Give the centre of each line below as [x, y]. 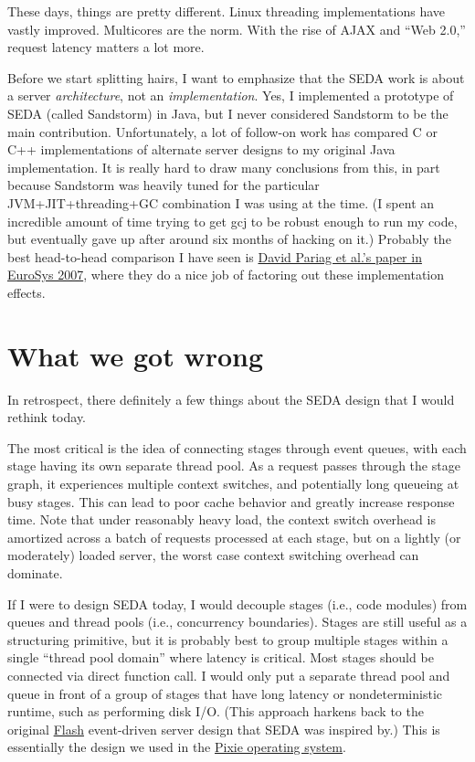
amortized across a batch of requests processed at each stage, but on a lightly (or [234, 537]
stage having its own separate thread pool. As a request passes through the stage [234, 466]
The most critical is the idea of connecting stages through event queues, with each [237, 447]
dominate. [35, 572]
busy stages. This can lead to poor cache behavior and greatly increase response [231, 501]
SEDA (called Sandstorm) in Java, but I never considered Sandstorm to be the [228, 113]
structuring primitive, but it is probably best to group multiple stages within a [228, 639]
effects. [26, 292]
